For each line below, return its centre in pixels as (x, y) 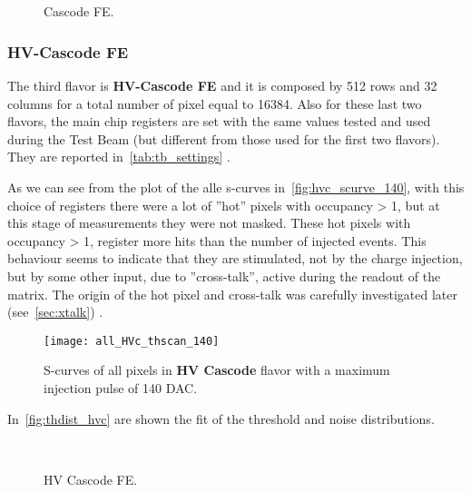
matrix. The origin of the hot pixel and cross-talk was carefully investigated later (232, 294)
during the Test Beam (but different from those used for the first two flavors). (224, 138)
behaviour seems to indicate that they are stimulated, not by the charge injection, (235, 258)
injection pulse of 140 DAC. (121, 387)
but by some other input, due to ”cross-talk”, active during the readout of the (224, 276)
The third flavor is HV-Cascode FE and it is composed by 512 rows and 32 (222, 85)
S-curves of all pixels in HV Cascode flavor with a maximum (217, 370)
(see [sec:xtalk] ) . (55, 312)
